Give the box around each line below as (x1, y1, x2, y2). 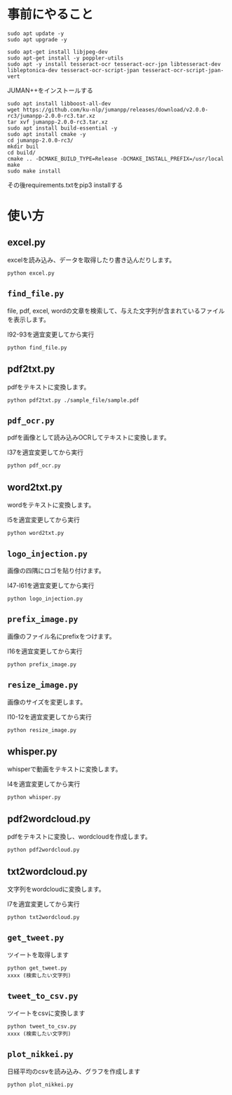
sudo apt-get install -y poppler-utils (7, 54, 124, 62)
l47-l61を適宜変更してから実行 (7, 581, 95, 590)
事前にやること (7, 6, 94, 22)
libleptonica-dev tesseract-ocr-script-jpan (7, 67, 139, 74)
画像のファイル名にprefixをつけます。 (7, 632, 116, 640)
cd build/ (7, 149, 36, 156)
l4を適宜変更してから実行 (7, 780, 81, 789)
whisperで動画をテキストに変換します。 (7, 765, 122, 773)
